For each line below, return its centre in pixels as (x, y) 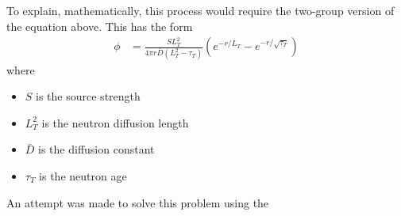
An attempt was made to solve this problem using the (138, 202)
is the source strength (88, 96)
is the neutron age (83, 175)
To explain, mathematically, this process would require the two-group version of (200, 10)
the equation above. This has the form (100, 26)
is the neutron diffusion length (115, 122)
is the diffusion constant (96, 149)
